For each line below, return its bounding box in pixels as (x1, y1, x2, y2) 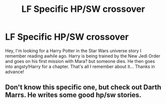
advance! (5, 68, 24, 75)
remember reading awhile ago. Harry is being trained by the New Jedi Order (5, 53, 161, 59)
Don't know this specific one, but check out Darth (5, 83, 162, 92)
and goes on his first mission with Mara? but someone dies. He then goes (5, 58, 155, 64)
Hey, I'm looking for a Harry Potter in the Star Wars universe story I (5, 48, 142, 53)
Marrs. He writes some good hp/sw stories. (5, 91, 142, 100)
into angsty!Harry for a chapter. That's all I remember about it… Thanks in (5, 63, 155, 69)
